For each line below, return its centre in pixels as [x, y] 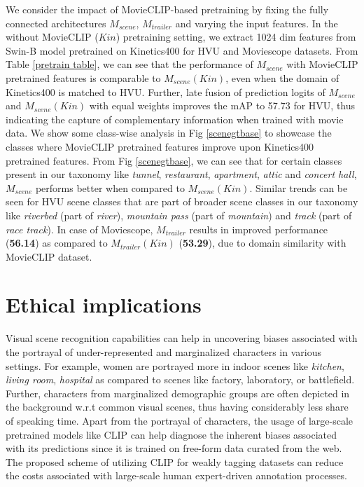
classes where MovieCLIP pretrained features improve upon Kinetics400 [160, 146]
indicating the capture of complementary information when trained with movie [175, 119]
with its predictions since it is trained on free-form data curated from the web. [174, 448]
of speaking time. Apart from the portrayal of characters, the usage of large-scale [180, 420]
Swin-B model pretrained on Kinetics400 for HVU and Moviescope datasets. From [182, 50]
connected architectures [56, 23]
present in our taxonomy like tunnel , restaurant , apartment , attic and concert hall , [181, 174]
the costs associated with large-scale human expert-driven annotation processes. [177, 475]
